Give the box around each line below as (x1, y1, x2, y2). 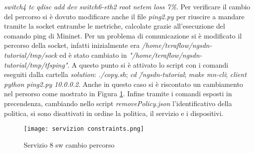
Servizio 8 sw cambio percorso (24, 139, 115, 150)
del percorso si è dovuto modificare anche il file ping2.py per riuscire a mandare (4, 11, 245, 21)
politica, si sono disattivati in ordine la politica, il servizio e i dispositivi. (4, 108, 223, 118)
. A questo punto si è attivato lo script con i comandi (67, 59, 228, 70)
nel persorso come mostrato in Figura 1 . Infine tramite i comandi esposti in (4, 88, 232, 99)
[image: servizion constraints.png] (24, 125, 144, 133)
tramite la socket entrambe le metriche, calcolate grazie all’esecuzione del (4, 21, 225, 31)
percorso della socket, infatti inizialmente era (4, 40, 140, 50)
